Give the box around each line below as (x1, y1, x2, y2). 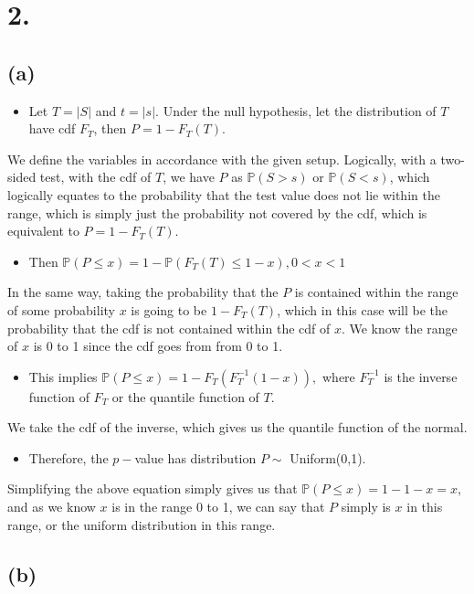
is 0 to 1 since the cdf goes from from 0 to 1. (33, 336, 283, 355)
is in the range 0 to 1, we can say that (111, 497, 325, 516)
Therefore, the (28, 448, 109, 467)
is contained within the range (294, 282, 458, 302)
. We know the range (341, 318, 458, 337)
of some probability (7, 300, 115, 319)
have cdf (28, 119, 76, 138)
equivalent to (7, 221, 79, 240)
